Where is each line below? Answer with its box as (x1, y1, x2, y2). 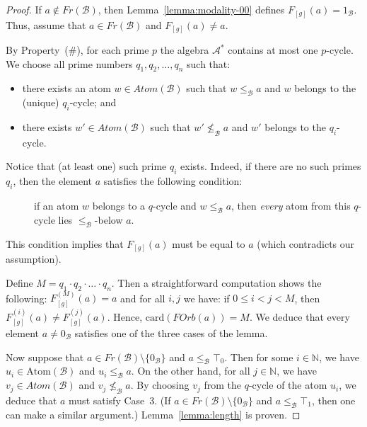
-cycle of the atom (248, 377, 327, 392)
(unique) (22, 95, 59, 110)
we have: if (183, 290, 230, 305)
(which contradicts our (257, 236, 355, 251)
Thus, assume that (6, 17, 86, 32)
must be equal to (172, 236, 245, 251)
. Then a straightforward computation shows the (111, 275, 322, 290)
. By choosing (130, 377, 190, 392)
